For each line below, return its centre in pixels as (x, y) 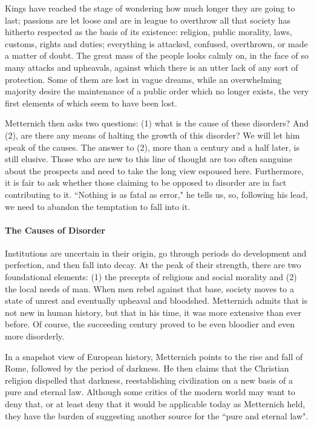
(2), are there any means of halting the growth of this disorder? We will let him (152, 135)
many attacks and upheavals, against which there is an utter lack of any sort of (152, 67)
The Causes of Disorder (55, 230)
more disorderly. (35, 336)
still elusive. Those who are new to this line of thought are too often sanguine (149, 159)
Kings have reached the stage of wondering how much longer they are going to (150, 8)
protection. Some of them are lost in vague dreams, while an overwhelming (143, 79)
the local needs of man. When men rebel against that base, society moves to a (149, 288)
